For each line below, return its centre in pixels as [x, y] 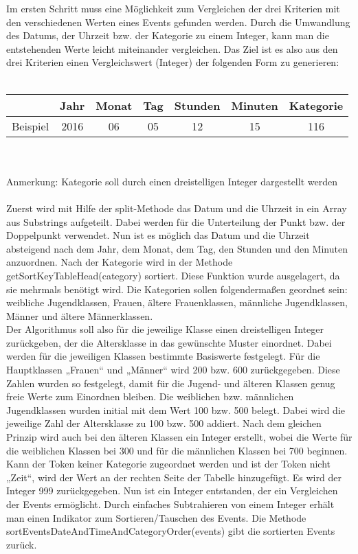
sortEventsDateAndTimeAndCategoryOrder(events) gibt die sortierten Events [171, 531]
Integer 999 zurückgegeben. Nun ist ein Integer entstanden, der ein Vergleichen [172, 490]
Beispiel [31, 126]
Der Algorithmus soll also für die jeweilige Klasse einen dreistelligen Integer [165, 329]
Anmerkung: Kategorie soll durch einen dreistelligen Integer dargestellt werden [172, 181]
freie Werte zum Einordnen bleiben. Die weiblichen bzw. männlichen [150, 396]
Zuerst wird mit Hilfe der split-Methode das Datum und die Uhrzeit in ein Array [177, 208]
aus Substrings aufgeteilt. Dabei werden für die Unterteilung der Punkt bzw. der [176, 221]
